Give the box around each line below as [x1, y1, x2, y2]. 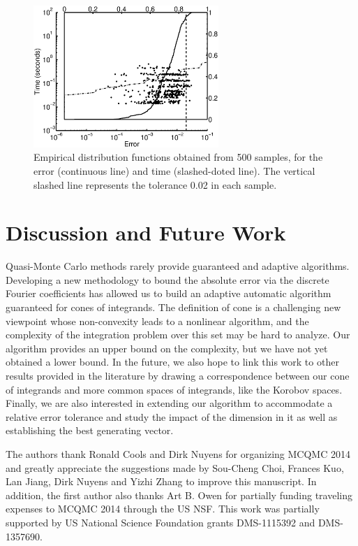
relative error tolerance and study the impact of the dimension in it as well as [6, 409, 338, 424]
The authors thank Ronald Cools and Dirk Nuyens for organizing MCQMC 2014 [6, 446, 350, 461]
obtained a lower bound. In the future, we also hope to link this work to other [6, 354, 339, 369]
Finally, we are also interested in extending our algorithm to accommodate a [6, 396, 333, 410]
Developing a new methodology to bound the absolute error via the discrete [6, 272, 329, 287]
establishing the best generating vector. [6, 423, 174, 438]
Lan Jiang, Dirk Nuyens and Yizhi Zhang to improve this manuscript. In [6, 474, 317, 489]
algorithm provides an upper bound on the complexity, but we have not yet [6, 340, 328, 355]
